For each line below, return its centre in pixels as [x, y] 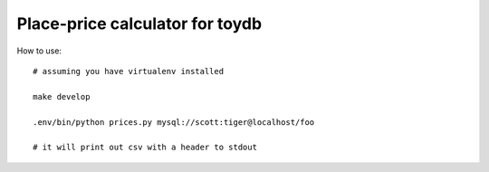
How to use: [39, 51]
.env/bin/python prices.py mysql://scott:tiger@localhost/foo [174, 122]
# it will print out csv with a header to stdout [145, 148]
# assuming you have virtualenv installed [129, 71]
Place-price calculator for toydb [139, 24]
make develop [62, 96]
